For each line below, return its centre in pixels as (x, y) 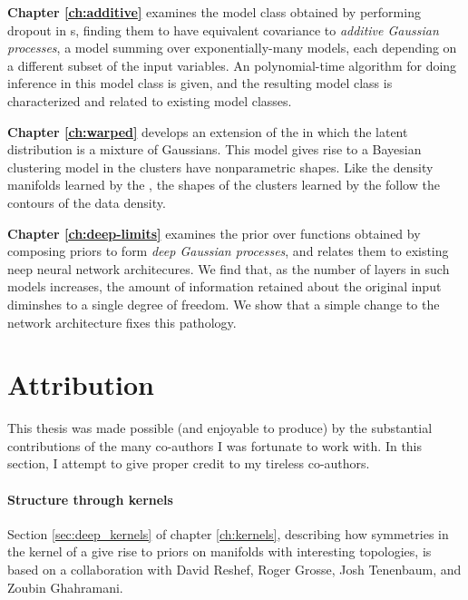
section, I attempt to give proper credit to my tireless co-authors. (189, 463)
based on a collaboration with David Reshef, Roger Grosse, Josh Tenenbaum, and (234, 569)
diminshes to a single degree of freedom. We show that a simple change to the (224, 304)
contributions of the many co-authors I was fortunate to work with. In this (215, 445)
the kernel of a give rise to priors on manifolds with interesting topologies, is (219, 551)
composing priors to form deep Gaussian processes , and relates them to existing (228, 251)
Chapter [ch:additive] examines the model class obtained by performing (214, 12)
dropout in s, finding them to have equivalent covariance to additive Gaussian (223, 30)
